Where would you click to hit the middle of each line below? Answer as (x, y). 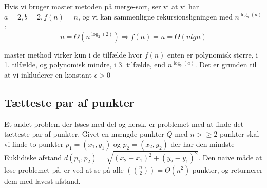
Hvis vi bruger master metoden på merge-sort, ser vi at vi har (102, 6)
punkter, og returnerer (227, 169)
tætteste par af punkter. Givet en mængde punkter (84, 134)
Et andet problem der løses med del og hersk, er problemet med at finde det (124, 124)
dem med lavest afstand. (42, 181)
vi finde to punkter (34, 144)
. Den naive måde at (230, 157)
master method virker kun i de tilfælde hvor (73, 54)
